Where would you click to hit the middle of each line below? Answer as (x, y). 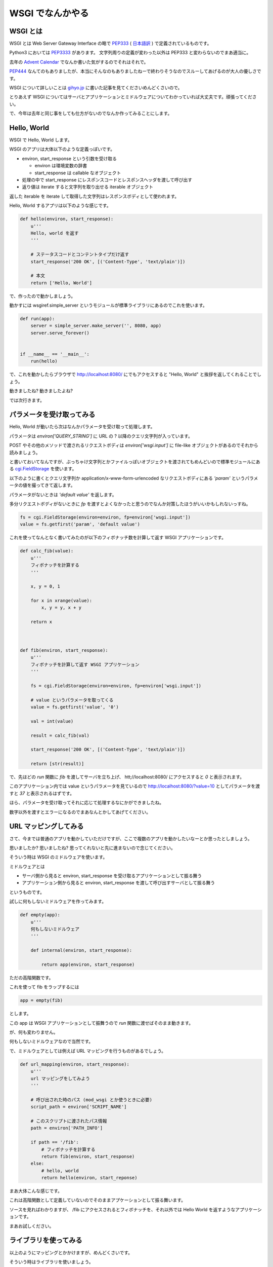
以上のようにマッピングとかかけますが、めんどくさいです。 (71, 1252)
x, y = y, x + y (61, 608)
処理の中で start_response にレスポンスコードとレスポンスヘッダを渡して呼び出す (107, 180)
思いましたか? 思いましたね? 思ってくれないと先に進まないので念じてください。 (92, 848)
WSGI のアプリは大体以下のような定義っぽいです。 (62, 149)
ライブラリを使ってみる (46, 1240)
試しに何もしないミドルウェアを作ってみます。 (58, 902)
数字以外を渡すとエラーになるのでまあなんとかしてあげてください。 (80, 812)
